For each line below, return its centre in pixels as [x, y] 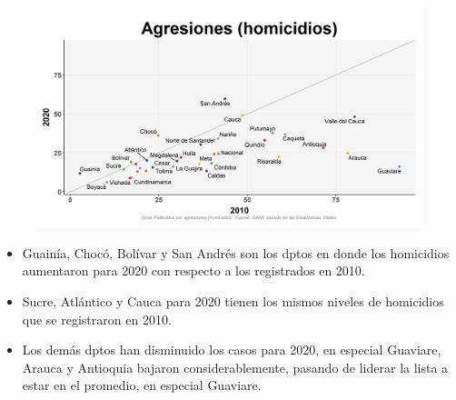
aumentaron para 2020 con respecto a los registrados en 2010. [193, 270]
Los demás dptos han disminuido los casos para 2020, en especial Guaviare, [232, 350]
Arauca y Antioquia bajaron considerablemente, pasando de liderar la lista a [235, 367]
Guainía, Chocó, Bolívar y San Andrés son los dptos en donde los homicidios [236, 252]
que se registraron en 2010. [97, 319]
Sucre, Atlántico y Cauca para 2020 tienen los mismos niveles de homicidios [233, 301]
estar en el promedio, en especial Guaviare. [142, 385]
